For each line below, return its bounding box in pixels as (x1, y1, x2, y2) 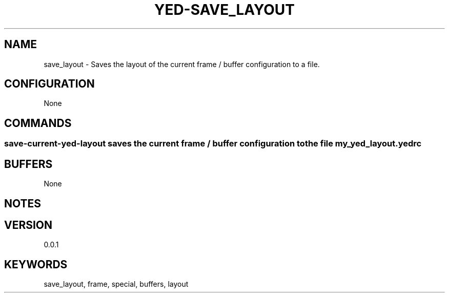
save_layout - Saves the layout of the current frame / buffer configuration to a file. (44, 59, 320, 69)
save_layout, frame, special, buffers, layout (44, 280, 189, 289)
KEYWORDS (4, 258, 68, 271)
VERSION (4, 218, 53, 231)
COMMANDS (4, 116, 72, 130)
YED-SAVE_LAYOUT (154, 1, 295, 18)
